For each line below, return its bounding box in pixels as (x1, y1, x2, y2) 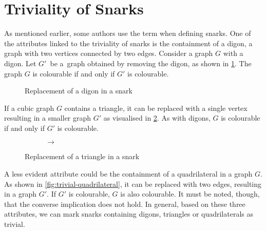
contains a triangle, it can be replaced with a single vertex (64, 102, 248, 113)
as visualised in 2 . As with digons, (103, 112, 211, 123)
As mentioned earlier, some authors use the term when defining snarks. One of (4, 28, 251, 38)
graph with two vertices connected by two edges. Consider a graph (4, 48, 213, 59)
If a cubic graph (4, 102, 54, 113)
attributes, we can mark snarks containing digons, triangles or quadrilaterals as (4, 208, 253, 219)
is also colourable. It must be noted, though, (120, 188, 260, 199)
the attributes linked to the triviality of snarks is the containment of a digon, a (4, 37, 253, 48)
